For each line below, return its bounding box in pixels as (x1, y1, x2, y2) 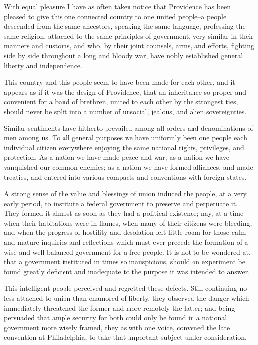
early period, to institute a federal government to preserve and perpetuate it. (4, 198, 238, 208)
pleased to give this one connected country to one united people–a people (4, 11, 227, 21)
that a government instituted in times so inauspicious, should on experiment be (4, 256, 245, 267)
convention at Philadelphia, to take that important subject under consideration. (4, 332, 247, 342)
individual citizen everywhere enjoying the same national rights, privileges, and (4, 142, 244, 152)
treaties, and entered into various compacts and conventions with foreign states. (4, 171, 247, 182)
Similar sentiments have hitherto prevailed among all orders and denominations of (4, 122, 253, 133)
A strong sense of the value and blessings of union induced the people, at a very (4, 188, 247, 199)
